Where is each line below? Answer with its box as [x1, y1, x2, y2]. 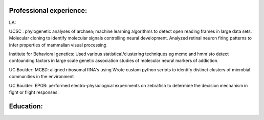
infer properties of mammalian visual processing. [9, 42, 108, 48]
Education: [9, 102, 44, 110]
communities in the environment [9, 74, 74, 80]
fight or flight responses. [9, 89, 59, 95]
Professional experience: [9, 6, 88, 15]
